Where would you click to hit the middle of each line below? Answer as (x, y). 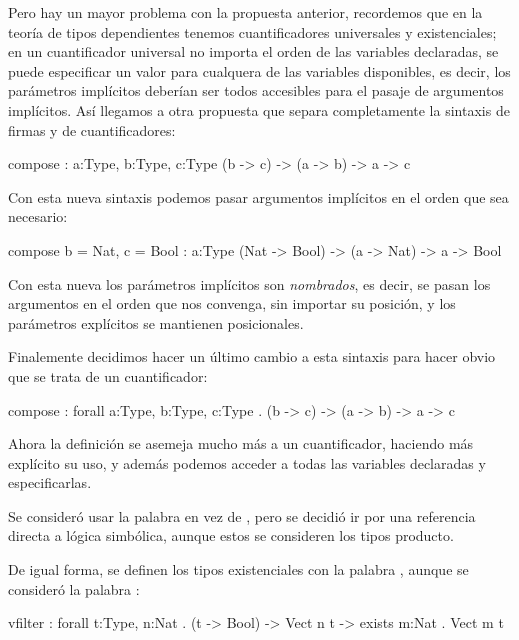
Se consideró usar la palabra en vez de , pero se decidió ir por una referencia (242, 515)
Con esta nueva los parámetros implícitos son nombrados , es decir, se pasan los (249, 283)
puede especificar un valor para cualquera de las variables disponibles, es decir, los (259, 70)
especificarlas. (50, 482)
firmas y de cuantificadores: (92, 129)
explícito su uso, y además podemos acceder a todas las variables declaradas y (247, 462)
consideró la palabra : (74, 588)
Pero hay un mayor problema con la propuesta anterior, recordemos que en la (245, 12)
